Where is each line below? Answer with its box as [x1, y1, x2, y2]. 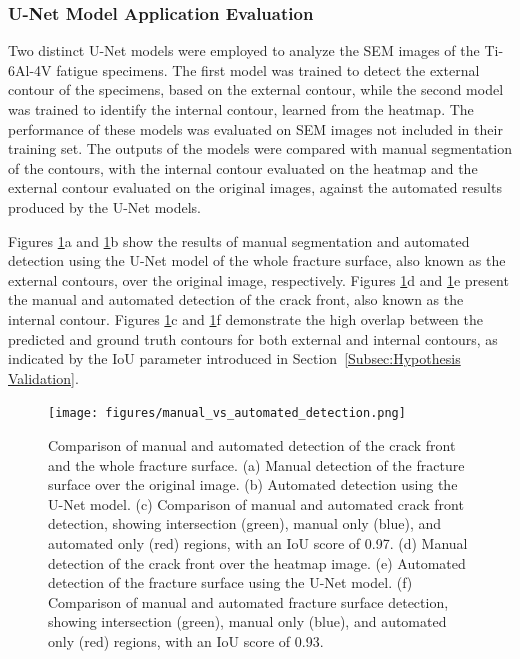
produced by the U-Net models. [8, 196, 202, 217]
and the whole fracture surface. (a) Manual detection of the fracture [48, 454, 465, 475]
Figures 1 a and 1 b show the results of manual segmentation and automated [8, 230, 470, 251]
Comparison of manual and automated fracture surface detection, [48, 591, 449, 612]
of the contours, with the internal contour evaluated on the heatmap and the [8, 157, 478, 178]
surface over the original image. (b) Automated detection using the [48, 474, 458, 495]
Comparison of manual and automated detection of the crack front [48, 434, 456, 455]
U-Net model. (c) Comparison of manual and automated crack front [48, 493, 464, 514]
